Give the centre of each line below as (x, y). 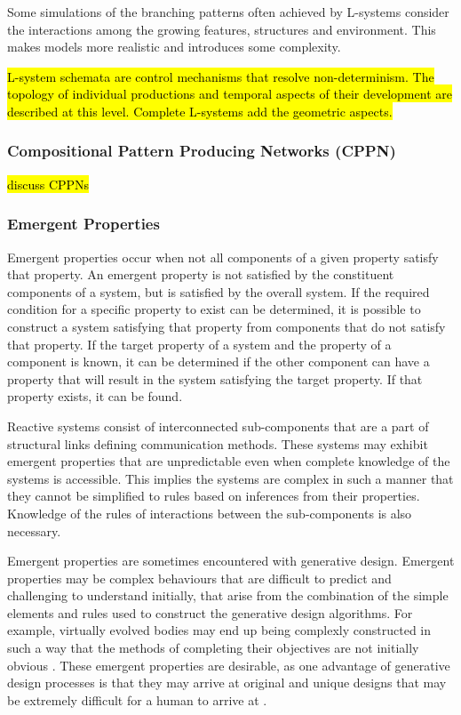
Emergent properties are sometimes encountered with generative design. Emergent (231, 561)
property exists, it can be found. (95, 396)
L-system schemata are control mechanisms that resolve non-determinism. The (221, 76)
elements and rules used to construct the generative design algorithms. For (210, 612)
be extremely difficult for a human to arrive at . (137, 699)
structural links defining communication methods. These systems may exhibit (218, 443)
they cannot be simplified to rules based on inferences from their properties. (214, 496)
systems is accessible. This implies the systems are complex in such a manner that (230, 478)
